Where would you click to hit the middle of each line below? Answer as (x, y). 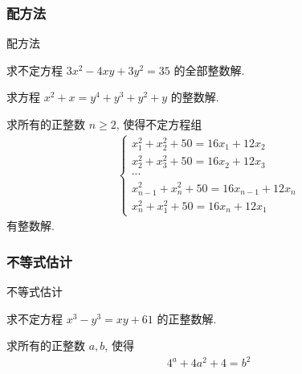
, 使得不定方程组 (159, 124)
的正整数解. (187, 318)
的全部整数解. (209, 70)
